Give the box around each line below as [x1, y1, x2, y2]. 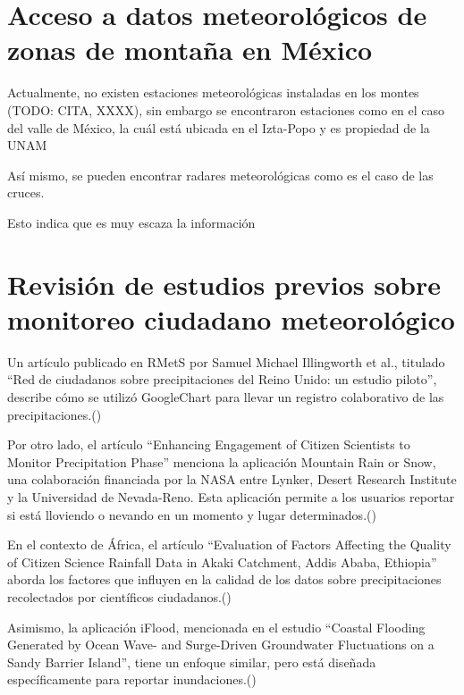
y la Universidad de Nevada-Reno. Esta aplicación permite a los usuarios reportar [7, 487, 455, 506]
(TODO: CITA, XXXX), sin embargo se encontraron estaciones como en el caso [7, 100, 445, 119]
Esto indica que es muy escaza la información [7, 213, 256, 231]
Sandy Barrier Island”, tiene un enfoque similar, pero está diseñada [7, 652, 376, 671]
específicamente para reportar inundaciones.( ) [7, 670, 257, 689]
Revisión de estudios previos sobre [7, 265, 441, 302]
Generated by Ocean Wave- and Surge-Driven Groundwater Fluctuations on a [7, 635, 434, 654]
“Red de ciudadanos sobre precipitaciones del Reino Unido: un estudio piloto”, [7, 370, 437, 389]
